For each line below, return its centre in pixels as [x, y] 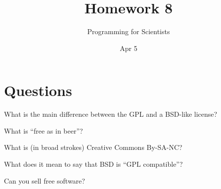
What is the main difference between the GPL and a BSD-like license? [111, 114]
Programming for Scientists [129, 31]
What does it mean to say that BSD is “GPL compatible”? [93, 164]
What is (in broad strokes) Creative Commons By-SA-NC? [93, 147]
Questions [38, 90]
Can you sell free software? [44, 180]
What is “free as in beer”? [44, 130]
